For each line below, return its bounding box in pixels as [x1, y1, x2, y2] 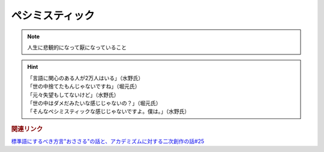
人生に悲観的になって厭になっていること [27, 44, 127, 51]
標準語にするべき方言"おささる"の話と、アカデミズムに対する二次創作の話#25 [11, 138, 205, 145]
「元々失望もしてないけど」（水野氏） [27, 91, 119, 98]
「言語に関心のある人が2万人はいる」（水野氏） [27, 74, 144, 81]
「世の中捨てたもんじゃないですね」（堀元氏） [27, 83, 140, 90]
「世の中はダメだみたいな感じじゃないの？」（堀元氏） [27, 99, 161, 107]
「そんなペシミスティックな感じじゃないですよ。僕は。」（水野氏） [27, 108, 190, 115]
